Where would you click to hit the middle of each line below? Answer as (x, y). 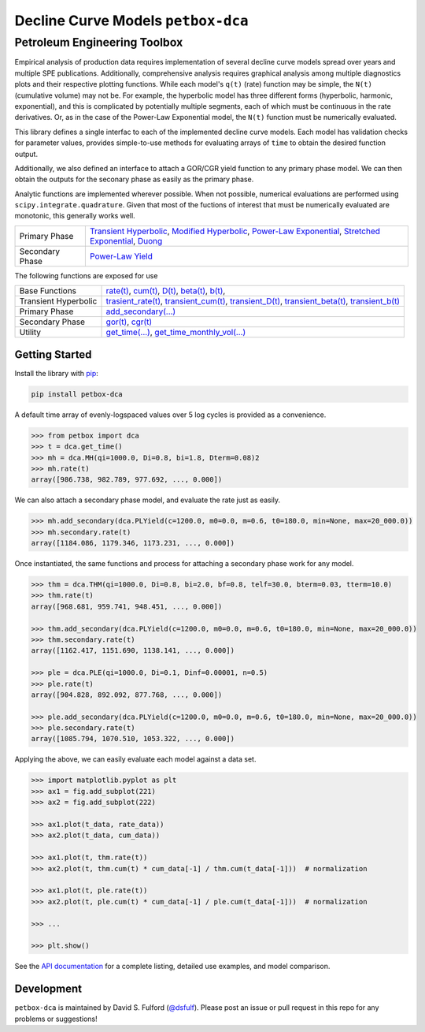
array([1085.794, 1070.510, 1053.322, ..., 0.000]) (133, 739)
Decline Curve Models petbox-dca (131, 20)
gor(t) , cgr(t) (129, 322)
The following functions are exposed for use (86, 275)
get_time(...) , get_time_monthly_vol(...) (176, 333)
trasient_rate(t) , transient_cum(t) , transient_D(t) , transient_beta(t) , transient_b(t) (253, 301)
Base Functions (48, 291)
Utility (30, 333)
